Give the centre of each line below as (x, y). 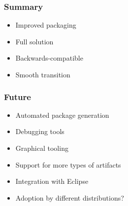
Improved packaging (46, 25)
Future (17, 96)
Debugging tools (40, 131)
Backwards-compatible (49, 58)
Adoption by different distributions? (70, 197)
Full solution (34, 41)
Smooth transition (43, 74)
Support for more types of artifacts (68, 164)
